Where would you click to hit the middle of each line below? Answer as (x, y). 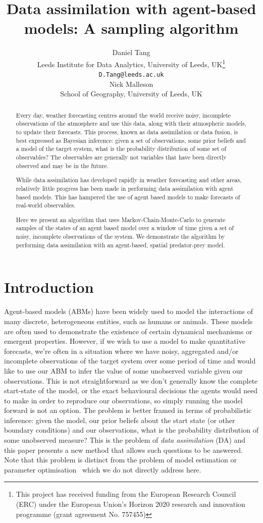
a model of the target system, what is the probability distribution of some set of (121, 149)
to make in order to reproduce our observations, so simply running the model (123, 400)
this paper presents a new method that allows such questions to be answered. (123, 450)
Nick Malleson (131, 84)
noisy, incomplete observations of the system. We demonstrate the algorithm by (120, 237)
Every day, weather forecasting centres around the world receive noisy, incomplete (123, 115)
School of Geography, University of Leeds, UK (131, 94)
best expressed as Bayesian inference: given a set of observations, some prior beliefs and (131, 140)
